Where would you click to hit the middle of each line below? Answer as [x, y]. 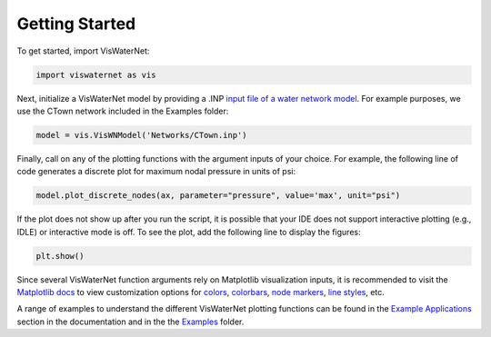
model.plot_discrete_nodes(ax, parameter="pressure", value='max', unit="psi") [218, 196]
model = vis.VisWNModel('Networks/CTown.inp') [141, 135]
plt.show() [60, 256]
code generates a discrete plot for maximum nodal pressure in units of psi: [156, 172]
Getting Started [76, 24]
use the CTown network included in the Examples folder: [123, 111]
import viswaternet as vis [96, 74]
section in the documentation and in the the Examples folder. [130, 322]
